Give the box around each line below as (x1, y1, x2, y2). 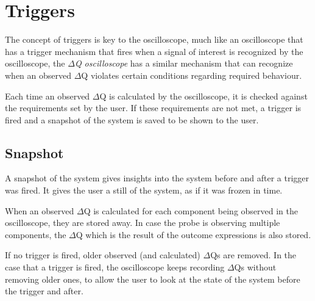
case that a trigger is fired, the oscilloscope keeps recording (5, 261, 225, 274)
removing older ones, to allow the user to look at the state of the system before (5, 272, 300, 285)
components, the (5, 228, 66, 241)
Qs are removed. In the (210, 248, 297, 261)
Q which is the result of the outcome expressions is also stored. (76, 228, 311, 241)
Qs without (234, 261, 277, 274)
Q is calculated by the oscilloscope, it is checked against (99, 89, 308, 102)
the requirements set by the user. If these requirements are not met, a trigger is (5, 101, 302, 114)
